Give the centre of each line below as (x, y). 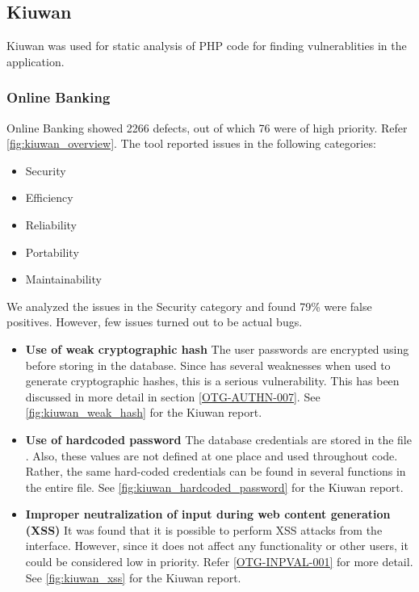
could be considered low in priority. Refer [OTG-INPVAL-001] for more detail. (219, 562)
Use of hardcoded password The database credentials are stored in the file (218, 439)
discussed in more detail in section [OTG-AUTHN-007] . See (173, 396)
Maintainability (63, 279)
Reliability (51, 224)
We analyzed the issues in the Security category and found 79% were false (189, 306)
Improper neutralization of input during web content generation (208, 514)
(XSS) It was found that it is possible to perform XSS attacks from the (204, 529)
